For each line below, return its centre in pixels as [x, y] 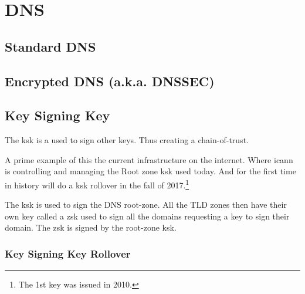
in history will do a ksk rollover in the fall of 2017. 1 [97, 184]
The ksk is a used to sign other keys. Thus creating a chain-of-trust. [127, 140]
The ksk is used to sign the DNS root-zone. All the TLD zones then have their [146, 205]
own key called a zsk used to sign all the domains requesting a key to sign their [147, 216]
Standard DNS [50, 46]
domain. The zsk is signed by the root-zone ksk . [91, 227]
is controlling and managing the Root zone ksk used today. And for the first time [150, 171]
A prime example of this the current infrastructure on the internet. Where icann [149, 159]
